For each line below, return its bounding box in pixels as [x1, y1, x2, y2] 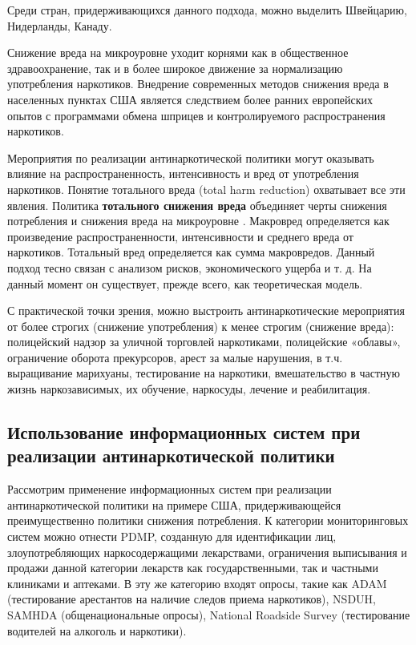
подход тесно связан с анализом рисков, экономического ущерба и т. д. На [7, 259, 372, 276]
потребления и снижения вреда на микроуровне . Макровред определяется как [7, 212, 390, 229]
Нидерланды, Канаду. [7, 17, 112, 34]
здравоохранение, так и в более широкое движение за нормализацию [7, 59, 343, 76]
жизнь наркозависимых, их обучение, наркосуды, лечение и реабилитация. [7, 381, 371, 397]
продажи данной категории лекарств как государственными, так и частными [7, 559, 378, 576]
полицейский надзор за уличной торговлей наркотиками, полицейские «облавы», [7, 333, 401, 350]
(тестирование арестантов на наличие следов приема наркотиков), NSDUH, [7, 591, 376, 607]
